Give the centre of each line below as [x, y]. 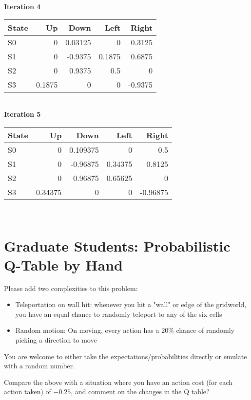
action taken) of [28, 391]
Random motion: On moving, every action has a [87, 330]
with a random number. [39, 366]
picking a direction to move [56, 340]
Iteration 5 [22, 114]
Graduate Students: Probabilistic [117, 245]
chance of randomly [205, 330]
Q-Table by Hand [63, 264]
